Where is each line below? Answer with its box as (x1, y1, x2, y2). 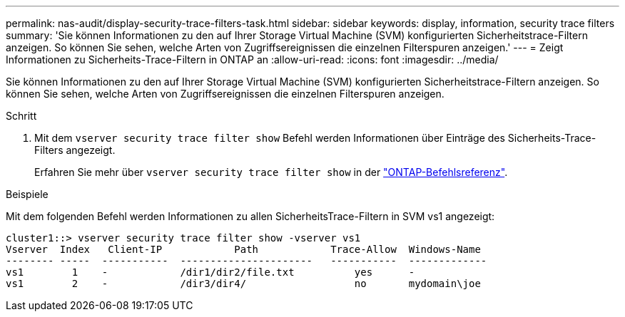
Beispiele (6, 188, 49, 200)
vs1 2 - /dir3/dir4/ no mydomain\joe (6, 278, 481, 289)
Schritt (6, 110, 37, 122)
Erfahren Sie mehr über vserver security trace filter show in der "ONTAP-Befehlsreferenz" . (34, 166, 508, 178)
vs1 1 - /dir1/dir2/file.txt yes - (6, 266, 415, 278)
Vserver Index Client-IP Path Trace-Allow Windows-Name (6, 244, 481, 255)
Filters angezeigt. (34, 144, 116, 156)
